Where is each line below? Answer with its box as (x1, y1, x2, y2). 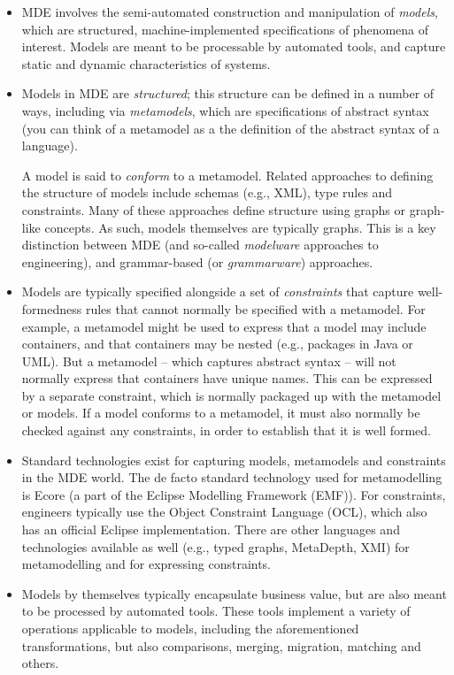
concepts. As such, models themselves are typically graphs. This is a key (44, 218, 436, 236)
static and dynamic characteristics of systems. (21, 54, 271, 73)
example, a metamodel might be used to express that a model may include (21, 317, 427, 335)
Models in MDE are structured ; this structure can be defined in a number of (21, 84, 435, 103)
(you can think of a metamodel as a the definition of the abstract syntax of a (21, 119, 440, 137)
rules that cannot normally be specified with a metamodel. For (85, 299, 426, 318)
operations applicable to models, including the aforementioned (21, 619, 359, 637)
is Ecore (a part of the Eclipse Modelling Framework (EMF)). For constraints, (21, 485, 446, 503)
